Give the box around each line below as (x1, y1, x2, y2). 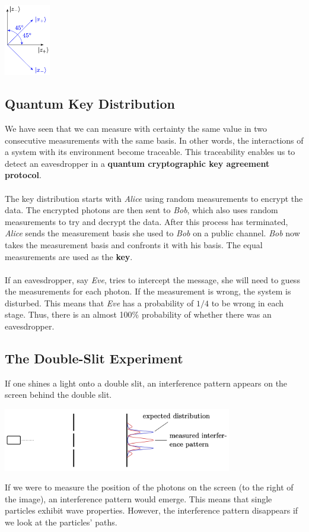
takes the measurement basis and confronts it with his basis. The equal (5, 238, 263, 251)
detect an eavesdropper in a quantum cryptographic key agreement (5, 157, 270, 169)
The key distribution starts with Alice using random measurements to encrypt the (5, 192, 303, 204)
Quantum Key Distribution (5, 94, 176, 113)
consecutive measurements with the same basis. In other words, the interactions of (5, 134, 304, 146)
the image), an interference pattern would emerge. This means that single (5, 492, 272, 505)
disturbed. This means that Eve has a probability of (5, 296, 194, 309)
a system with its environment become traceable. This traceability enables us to (5, 145, 295, 158)
